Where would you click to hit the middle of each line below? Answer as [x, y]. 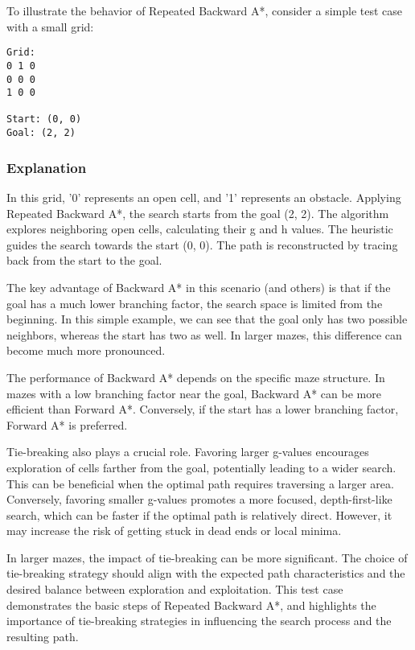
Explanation [47, 167]
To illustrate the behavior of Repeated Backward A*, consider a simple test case [205, 10]
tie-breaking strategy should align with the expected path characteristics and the [206, 573]
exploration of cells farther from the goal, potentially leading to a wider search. [201, 467]
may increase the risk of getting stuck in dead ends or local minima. [174, 531]
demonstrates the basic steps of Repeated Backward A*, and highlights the [191, 605]
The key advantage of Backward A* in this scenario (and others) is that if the [199, 287]
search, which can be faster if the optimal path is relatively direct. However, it [199, 514]
